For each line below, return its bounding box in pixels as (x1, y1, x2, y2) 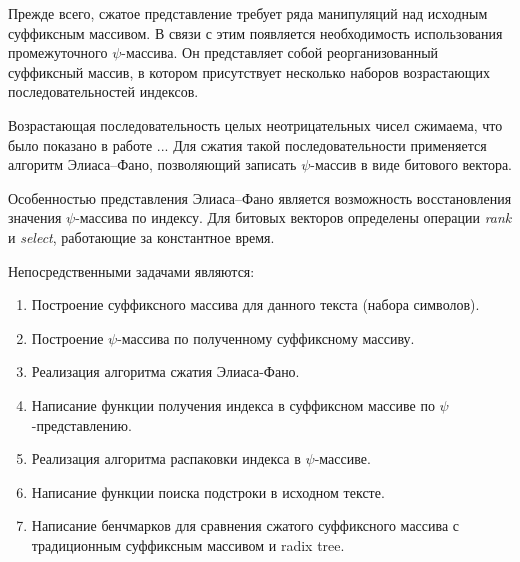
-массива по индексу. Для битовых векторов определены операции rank (75, 207, 512, 228)
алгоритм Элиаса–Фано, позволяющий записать (8, 154, 297, 175)
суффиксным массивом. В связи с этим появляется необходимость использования (8, 22, 503, 43)
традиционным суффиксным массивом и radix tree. (31, 534, 345, 555)
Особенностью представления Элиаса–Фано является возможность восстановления (8, 187, 512, 208)
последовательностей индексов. (8, 81, 199, 102)
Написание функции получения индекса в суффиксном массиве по (31, 394, 435, 415)
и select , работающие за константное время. (8, 226, 275, 247)
